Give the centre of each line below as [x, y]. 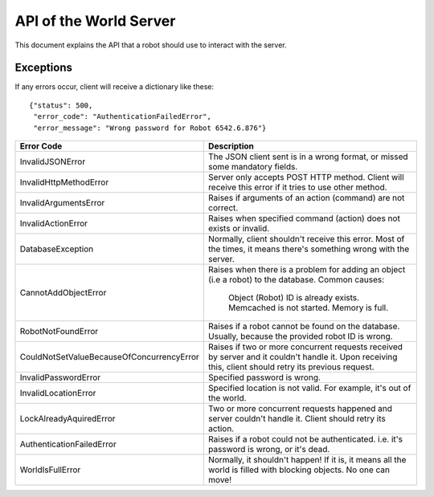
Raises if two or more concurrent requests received [305, 347]
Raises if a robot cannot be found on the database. [304, 327]
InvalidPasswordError [60, 377]
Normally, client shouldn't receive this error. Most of [306, 239]
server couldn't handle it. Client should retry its [297, 419]
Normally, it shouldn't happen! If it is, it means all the [307, 460]
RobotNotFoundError [59, 332]
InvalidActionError [54, 223]
